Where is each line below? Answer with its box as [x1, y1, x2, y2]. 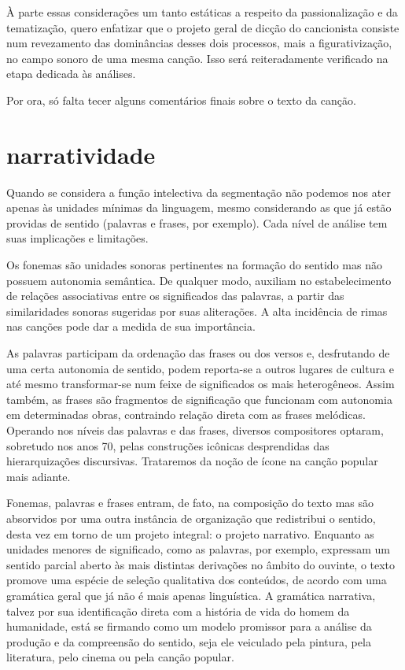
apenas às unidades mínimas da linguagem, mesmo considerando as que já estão [6, 199, 392, 216]
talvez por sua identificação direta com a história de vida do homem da [6, 602, 350, 619]
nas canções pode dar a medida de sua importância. [6, 318, 256, 335]
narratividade [6, 138, 156, 170]
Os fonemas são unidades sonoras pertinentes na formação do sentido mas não [6, 257, 382, 273]
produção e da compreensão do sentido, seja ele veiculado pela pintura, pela [6, 633, 371, 650]
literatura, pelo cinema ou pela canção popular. [6, 649, 234, 665]
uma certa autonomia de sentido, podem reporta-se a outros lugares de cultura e [6, 360, 394, 376]
